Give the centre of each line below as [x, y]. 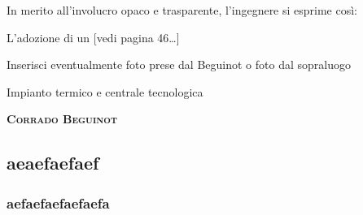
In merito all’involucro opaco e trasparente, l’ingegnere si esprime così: [182, 10]
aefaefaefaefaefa [58, 202]
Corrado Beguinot [62, 119]
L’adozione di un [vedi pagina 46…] [93, 37]
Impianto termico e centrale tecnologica [105, 91]
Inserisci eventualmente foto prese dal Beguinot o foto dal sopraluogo [179, 64]
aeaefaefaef [53, 163]
